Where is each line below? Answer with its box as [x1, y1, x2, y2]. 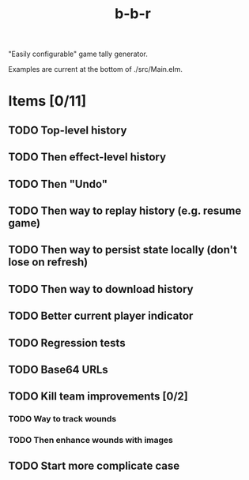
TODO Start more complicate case [8, 459, 180, 472]
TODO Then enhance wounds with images [8, 435, 174, 446]
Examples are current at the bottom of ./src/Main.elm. [8, 65, 183, 74]
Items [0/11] [8, 92, 87, 111]
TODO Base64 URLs [8, 362, 108, 376]
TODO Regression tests [8, 336, 126, 350]
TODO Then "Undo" [8, 177, 108, 190]
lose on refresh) [8, 256, 89, 269]
